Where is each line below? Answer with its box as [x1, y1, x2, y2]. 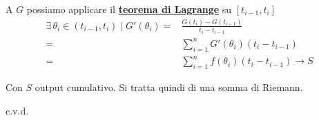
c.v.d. [6, 103, 29, 117]
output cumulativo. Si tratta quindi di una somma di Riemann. [35, 80, 303, 94]
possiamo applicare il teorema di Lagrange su [26, 2, 232, 16]
